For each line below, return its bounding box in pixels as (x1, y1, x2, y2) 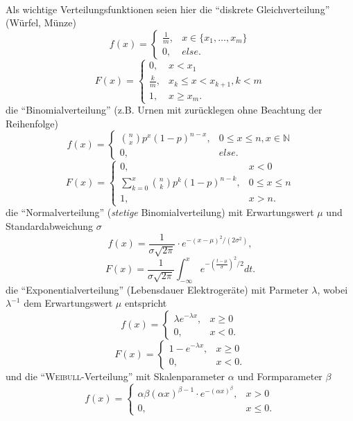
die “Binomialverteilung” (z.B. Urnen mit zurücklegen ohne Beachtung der (6, 102, 322, 117)
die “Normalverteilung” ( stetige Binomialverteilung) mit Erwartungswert (6, 205, 314, 220)
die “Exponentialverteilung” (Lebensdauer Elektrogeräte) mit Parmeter (6, 282, 309, 296)
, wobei (317, 282, 348, 296)
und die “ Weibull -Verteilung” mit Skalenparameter (6, 369, 225, 384)
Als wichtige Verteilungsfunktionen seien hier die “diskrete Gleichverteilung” (6, 1, 330, 16)
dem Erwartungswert (24, 296, 113, 310)
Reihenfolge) (6, 116, 59, 130)
